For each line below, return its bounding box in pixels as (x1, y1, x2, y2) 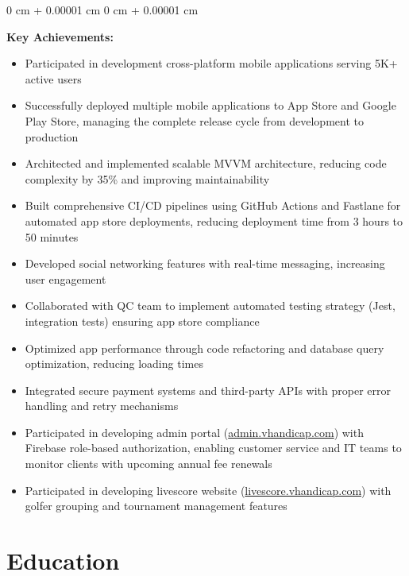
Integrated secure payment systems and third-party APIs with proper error (25, 381, 392, 398)
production (25, 128, 79, 145)
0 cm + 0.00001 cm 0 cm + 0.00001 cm (6, 2, 199, 17)
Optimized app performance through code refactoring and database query (25, 339, 384, 356)
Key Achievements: (6, 28, 114, 44)
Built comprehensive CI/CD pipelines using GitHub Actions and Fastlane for (25, 197, 401, 214)
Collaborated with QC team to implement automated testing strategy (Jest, (25, 297, 395, 314)
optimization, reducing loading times (25, 355, 203, 372)
